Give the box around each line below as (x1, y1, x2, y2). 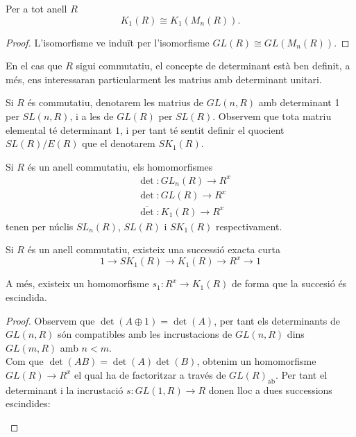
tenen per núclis (6, 218, 74, 233)
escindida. (6, 289, 47, 304)
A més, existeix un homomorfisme (6, 276, 149, 291)
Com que (6, 354, 44, 368)
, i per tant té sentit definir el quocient (119, 122, 285, 137)
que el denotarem (82, 136, 155, 151)
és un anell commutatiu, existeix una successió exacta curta (27, 242, 281, 257)
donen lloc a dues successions (208, 382, 332, 397)
